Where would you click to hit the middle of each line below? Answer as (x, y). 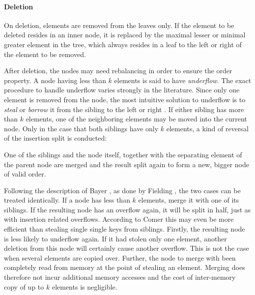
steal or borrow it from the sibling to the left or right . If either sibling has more (124, 109)
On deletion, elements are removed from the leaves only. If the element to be (119, 25)
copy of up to (24, 286)
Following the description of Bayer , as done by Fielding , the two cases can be (122, 190)
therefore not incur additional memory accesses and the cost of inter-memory (120, 277)
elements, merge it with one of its (189, 200)
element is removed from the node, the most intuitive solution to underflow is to (125, 99)
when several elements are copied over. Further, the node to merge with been (120, 257)
